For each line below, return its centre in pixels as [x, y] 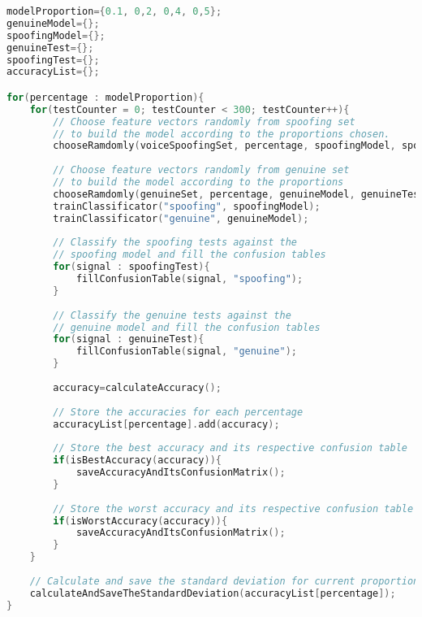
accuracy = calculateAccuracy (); [137, 387]
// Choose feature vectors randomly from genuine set [201, 170]
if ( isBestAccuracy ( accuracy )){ [137, 461]
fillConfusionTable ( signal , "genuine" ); [186, 352]
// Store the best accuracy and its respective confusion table [230, 448]
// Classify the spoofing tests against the [175, 243]
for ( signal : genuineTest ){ [129, 339]
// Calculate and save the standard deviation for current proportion [224, 581]
